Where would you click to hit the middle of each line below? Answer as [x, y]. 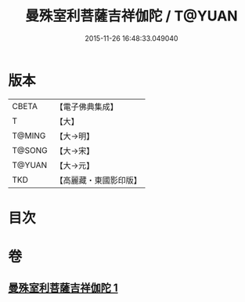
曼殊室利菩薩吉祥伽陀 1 [63, 288]
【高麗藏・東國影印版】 [99, 180]
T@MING [29, 136]
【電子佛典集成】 [87, 107]
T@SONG [30, 150]
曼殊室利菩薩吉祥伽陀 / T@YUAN [132, 16]
